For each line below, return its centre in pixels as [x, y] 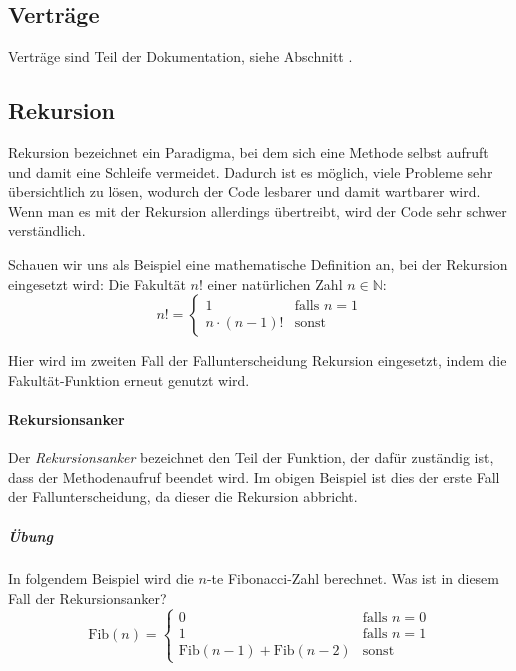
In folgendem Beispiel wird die [101, 578]
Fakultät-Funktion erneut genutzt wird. [129, 379]
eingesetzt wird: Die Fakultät [97, 283]
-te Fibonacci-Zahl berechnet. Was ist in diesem [352, 578]
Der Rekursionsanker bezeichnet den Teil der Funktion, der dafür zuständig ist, [251, 457]
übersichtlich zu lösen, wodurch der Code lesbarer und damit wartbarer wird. [244, 191]
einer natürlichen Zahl [275, 283]
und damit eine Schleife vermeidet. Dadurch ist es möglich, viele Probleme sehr [250, 171]
